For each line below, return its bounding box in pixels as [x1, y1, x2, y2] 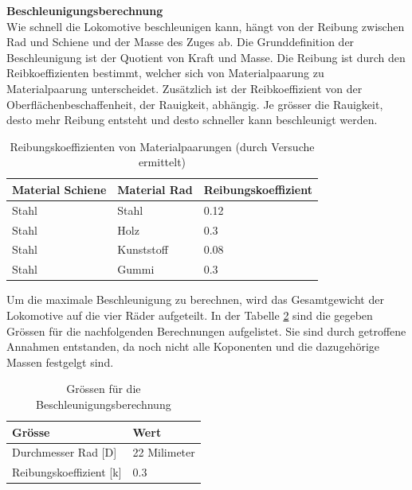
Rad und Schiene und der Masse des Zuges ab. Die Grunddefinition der [6, 33, 355, 50]
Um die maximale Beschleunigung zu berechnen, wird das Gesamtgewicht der [6, 291, 384, 308]
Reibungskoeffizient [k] [12, 464, 122, 480]
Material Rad [117, 181, 193, 197]
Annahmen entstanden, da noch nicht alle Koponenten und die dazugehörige [6, 338, 379, 355]
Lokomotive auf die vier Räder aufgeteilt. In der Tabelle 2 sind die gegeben [6, 307, 373, 323]
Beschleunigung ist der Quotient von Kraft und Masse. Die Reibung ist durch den [6, 49, 406, 65]
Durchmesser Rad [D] [12, 444, 117, 461]
